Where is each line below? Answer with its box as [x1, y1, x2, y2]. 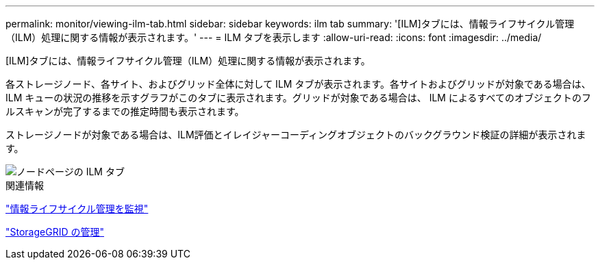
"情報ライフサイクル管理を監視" [5, 203, 149, 214]
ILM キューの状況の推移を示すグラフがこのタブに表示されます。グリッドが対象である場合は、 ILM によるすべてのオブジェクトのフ [5, 92, 591, 103]
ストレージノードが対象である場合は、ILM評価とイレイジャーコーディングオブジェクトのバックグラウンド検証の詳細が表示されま [5, 129, 586, 140]
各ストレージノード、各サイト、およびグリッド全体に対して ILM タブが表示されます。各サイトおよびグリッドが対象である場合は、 [5, 78, 591, 90]
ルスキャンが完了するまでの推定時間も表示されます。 [5, 105, 245, 117]
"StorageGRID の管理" [5, 226, 104, 238]
